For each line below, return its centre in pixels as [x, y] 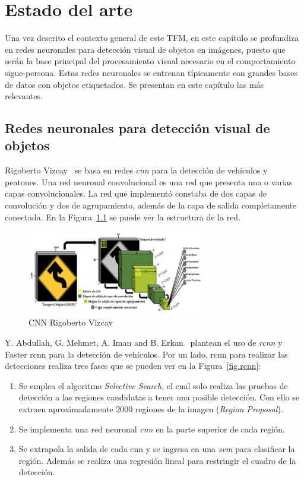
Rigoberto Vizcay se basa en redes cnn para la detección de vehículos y [136, 170]
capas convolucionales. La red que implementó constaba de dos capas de [136, 193]
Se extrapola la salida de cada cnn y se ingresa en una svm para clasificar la [157, 449]
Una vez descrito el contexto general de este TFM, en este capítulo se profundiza [152, 38]
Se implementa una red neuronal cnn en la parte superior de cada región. [152, 429]
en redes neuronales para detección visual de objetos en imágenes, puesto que [145, 49]
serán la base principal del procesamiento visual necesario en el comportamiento [150, 61]
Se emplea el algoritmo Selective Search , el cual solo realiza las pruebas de [153, 385]
